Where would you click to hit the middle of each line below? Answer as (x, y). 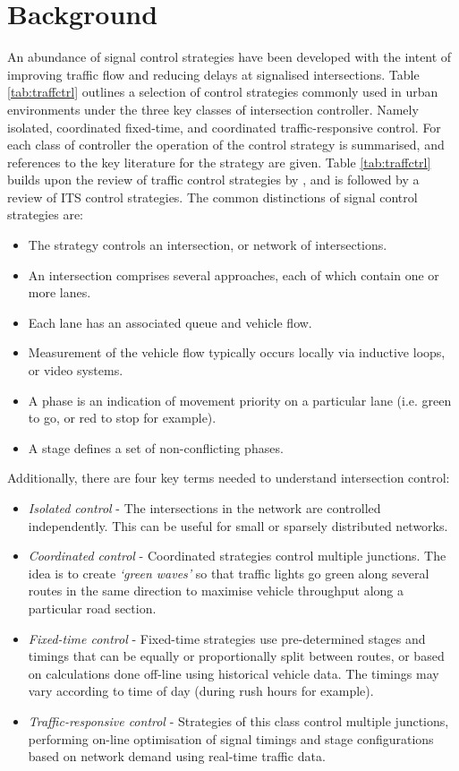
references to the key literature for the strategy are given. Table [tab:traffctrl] (219, 162)
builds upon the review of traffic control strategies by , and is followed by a (213, 180)
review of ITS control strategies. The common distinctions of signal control (212, 197)
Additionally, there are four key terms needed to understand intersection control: (229, 478)
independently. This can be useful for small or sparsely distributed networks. (238, 525)
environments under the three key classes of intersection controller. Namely (213, 109)
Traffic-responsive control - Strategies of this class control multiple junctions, (238, 720)
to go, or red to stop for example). (122, 418)
